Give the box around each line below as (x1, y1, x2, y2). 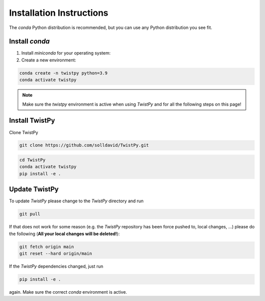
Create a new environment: (21, 57, 76, 63)
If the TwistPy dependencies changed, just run (9, 263, 104, 270)
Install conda (9, 37, 50, 46)
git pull (19, 211, 41, 217)
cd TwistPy (19, 157, 46, 163)
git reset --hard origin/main (19, 251, 92, 256)
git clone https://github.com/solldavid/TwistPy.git (19, 142, 149, 148)
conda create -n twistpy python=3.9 (19, 70, 108, 76)
